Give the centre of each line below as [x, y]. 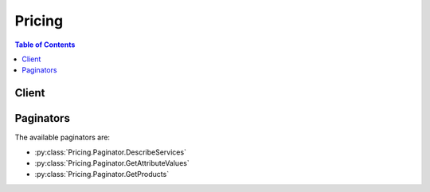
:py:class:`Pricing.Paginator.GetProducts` [102, 174]
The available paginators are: [63, 137]
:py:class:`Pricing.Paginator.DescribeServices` [111, 152]
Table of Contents [45, 45]
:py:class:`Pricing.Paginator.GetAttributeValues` [112, 163]
